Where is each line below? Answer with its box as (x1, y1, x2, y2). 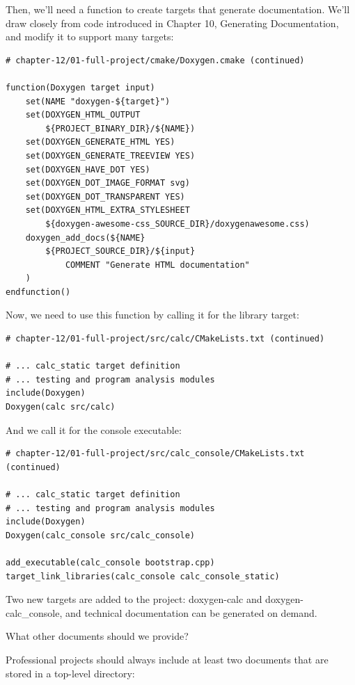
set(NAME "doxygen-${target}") (25, 96, 171, 106)
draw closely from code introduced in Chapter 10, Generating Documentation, (6, 15, 339, 30)
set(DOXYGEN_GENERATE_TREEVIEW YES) (25, 150, 196, 161)
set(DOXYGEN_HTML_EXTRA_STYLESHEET (25, 205, 190, 216)
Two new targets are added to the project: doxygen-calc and (6, 592, 262, 606)
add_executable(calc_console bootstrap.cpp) (6, 557, 215, 567)
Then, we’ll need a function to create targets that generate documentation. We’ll (6, 2, 350, 16)
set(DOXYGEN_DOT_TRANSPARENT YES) (25, 191, 185, 202)
